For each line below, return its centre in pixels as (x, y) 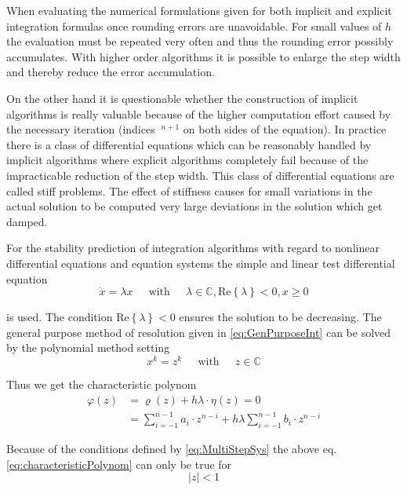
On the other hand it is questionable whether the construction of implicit (182, 98)
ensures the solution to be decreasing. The (280, 317)
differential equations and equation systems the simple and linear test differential (201, 263)
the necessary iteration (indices (81, 129)
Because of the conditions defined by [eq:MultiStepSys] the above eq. (172, 448)
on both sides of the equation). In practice (285, 129)
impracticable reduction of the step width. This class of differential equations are (200, 175)
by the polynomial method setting (88, 347)
